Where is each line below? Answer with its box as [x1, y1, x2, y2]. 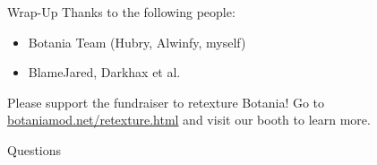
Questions [7, 140, 62, 159]
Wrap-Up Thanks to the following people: [7, 3, 236, 21]
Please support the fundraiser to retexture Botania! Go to [7, 92, 325, 111]
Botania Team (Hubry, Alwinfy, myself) [28, 32, 246, 51]
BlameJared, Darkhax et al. [28, 63, 181, 82]
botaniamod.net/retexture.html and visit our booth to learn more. [7, 110, 371, 129]
